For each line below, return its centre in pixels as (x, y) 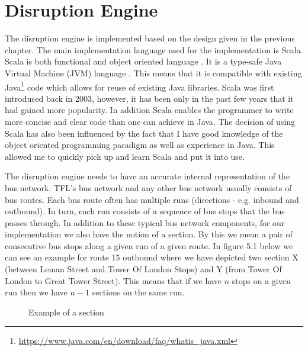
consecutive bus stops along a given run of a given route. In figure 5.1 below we (149, 245)
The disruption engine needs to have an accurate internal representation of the (147, 176)
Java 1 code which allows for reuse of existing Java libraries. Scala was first (139, 86)
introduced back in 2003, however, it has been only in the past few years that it (149, 98)
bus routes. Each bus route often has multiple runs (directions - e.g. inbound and (152, 199)
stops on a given (261, 280)
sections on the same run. (138, 292)
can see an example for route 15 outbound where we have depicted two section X (152, 257)
